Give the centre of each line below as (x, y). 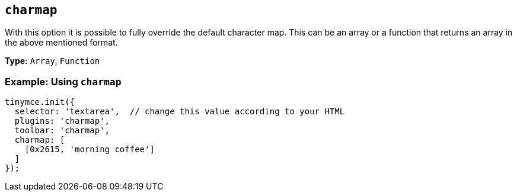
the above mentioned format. (61, 43)
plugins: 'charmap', (62, 121)
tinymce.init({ (40, 102)
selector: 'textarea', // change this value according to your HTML (180, 112)
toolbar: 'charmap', (62, 131)
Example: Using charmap (63, 81)
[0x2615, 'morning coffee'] (90, 150)
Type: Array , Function (52, 61)
